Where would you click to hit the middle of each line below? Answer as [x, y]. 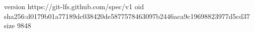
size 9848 [18, 25]
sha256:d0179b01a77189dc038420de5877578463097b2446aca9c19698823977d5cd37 [127, 16]
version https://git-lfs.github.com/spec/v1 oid [74, 6]
